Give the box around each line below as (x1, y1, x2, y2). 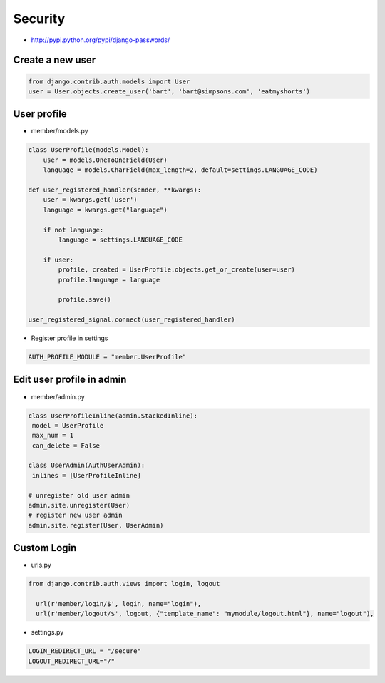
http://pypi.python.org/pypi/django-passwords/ (31, 36, 170, 44)
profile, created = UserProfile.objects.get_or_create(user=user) (58, 266, 296, 274)
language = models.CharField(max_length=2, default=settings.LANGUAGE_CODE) (43, 166, 318, 174)
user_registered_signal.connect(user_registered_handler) (28, 316, 235, 324)
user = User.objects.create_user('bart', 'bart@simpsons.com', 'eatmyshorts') (28, 87, 310, 96)
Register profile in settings (31, 334, 108, 342)
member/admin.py (31, 392, 85, 401)
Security (13, 11, 66, 26)
